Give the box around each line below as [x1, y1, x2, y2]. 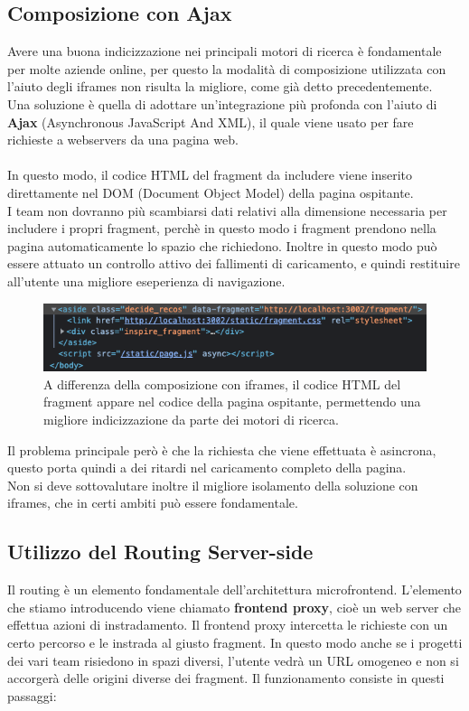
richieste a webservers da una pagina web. [7, 130, 239, 149]
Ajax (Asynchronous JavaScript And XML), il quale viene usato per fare [7, 112, 414, 131]
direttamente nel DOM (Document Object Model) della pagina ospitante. [7, 182, 414, 201]
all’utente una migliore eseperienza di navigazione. [7, 271, 286, 290]
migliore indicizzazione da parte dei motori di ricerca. [43, 410, 339, 429]
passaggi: [7, 686, 57, 705]
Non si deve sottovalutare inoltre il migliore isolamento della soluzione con [7, 475, 418, 494]
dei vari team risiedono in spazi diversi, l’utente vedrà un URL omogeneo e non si [7, 650, 459, 669]
